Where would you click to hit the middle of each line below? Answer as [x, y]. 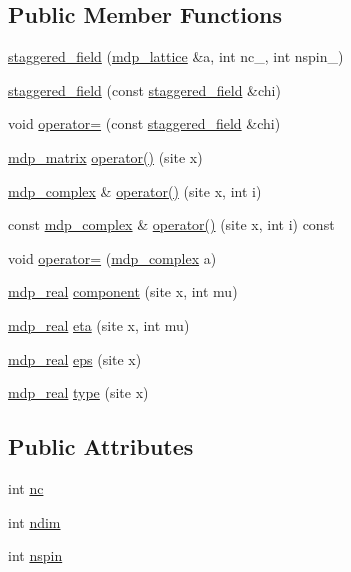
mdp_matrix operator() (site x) [105, 156]
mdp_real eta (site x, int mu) [99, 324]
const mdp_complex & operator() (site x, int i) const [171, 224]
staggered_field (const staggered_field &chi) [144, 89]
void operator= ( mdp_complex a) [112, 257]
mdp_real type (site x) [78, 392]
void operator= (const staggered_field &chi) [144, 123]
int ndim [34, 521]
